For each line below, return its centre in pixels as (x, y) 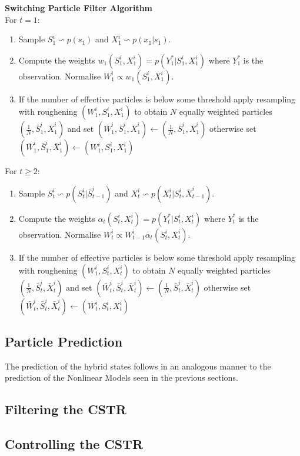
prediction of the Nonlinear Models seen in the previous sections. (121, 377)
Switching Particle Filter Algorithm (79, 8)
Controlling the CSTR (74, 444)
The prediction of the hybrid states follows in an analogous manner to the (138, 366)
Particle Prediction (64, 341)
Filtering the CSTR (66, 409)
